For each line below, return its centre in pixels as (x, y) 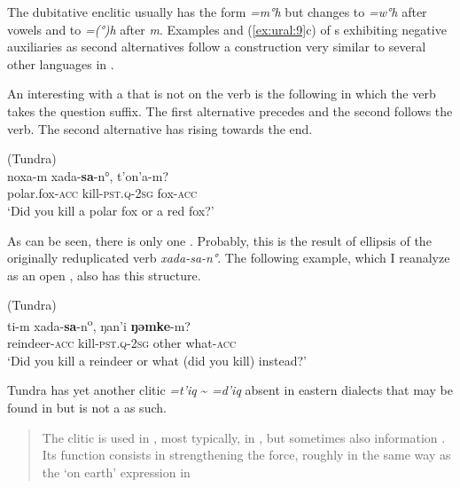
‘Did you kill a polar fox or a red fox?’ (111, 210)
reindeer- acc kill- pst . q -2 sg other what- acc (122, 343)
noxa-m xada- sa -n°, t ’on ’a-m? (88, 175)
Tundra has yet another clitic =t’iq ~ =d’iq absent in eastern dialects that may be (230, 390)
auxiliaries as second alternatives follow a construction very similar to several (217, 47)
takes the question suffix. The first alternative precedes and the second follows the (230, 110)
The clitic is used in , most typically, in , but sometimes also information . (244, 437)
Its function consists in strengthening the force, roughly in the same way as (246, 455)
